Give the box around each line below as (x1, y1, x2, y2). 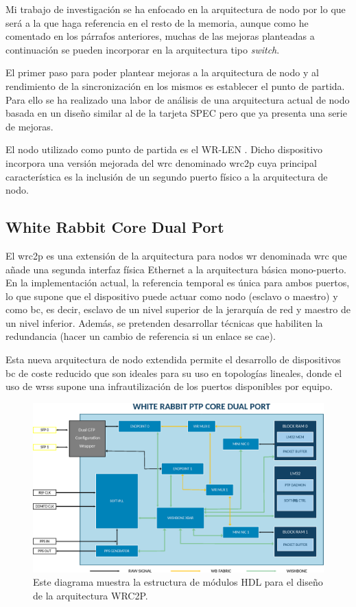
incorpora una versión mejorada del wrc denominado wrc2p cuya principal (5, 155, 317, 170)
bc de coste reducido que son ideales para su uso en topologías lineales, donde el (5, 365, 342, 380)
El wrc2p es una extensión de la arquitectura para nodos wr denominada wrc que (5, 248, 347, 262)
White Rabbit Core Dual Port (5, 216, 224, 238)
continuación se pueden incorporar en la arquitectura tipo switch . (5, 42, 280, 56)
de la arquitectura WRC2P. (33, 588, 148, 602)
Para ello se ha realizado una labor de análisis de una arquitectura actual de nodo (5, 92, 350, 106)
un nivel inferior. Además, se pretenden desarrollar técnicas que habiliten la (5, 315, 323, 330)
